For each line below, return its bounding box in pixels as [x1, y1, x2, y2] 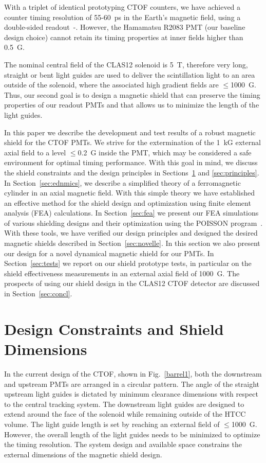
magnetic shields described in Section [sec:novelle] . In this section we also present [4, 238, 260, 248]
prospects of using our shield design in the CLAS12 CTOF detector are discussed [4, 278, 260, 289]
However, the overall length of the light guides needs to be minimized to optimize [4, 429, 260, 439]
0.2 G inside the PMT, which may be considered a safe [78, 147, 252, 157]
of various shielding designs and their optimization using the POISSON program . [4, 217, 263, 228]
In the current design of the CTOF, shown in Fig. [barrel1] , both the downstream [4, 368, 262, 379]
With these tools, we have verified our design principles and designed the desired [4, 227, 258, 238]
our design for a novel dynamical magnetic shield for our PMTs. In [4, 247, 214, 258]
